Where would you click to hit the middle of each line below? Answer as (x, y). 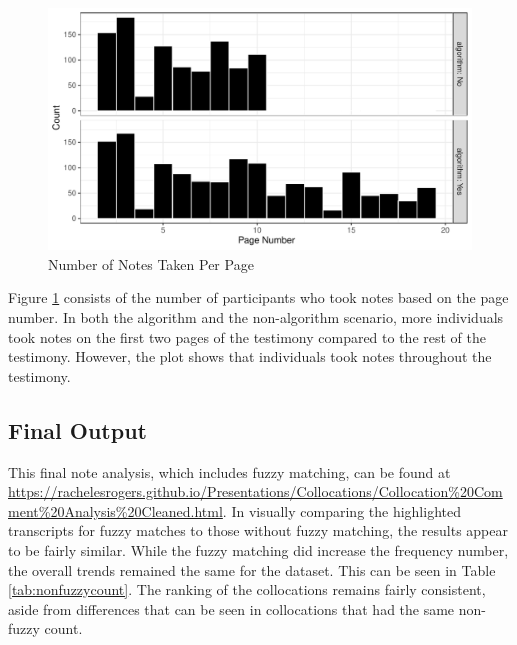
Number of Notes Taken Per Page (151, 263)
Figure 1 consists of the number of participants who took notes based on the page (258, 297)
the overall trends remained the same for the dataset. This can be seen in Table (252, 569)
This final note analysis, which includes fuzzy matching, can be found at (229, 471)
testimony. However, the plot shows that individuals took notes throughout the (250, 356)
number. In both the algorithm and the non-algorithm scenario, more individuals (256, 317)
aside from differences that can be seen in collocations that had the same (231, 608)
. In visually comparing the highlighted (341, 510)
